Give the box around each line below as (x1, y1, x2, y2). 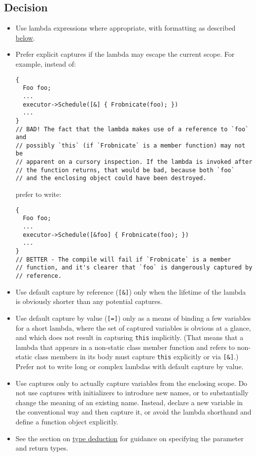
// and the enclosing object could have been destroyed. (15, 175, 207, 182)
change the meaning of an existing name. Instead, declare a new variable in (15, 397, 243, 407)
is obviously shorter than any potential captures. (15, 296, 162, 306)
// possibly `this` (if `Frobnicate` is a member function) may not (15, 142, 246, 149)
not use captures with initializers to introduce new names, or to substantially (15, 387, 249, 398)
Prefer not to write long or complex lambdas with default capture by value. (15, 361, 244, 372)
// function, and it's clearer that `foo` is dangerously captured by (15, 264, 253, 271)
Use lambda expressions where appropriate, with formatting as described (15, 23, 236, 33)
